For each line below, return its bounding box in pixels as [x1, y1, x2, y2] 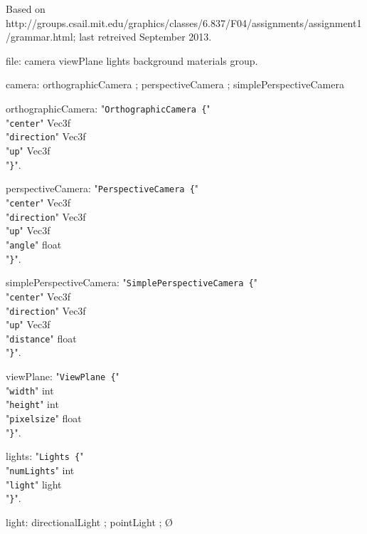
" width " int [6, 382, 54, 397]
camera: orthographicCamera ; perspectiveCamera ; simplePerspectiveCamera [6, 77, 344, 92]
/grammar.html [6, 29, 73, 44]
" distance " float [6, 330, 77, 345]
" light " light [6, 476, 62, 491]
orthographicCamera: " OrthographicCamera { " [6, 100, 211, 115]
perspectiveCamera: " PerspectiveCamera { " [6, 181, 199, 196]
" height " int [6, 397, 59, 412]
